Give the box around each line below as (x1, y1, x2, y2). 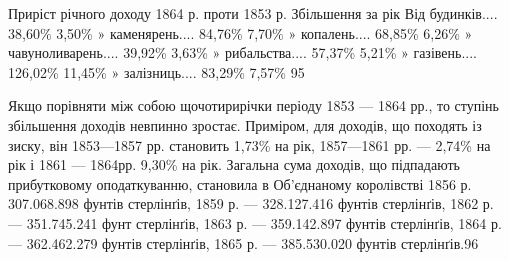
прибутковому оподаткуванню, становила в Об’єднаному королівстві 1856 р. (8, 173, 472, 194)
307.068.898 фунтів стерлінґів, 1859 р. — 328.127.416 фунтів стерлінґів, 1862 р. (8, 193, 494, 214)
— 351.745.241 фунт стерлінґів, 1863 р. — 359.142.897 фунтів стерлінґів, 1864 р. (8, 212, 502, 233)
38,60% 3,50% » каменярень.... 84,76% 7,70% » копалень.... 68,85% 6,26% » (8, 22, 473, 43)
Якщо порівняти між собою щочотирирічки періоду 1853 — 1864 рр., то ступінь (8, 95, 499, 116)
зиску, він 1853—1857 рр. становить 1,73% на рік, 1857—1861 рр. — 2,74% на (8, 134, 491, 155)
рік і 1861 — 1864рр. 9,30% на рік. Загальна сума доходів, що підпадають (8, 154, 460, 175)
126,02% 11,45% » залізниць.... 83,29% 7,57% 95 (8, 61, 305, 82)
